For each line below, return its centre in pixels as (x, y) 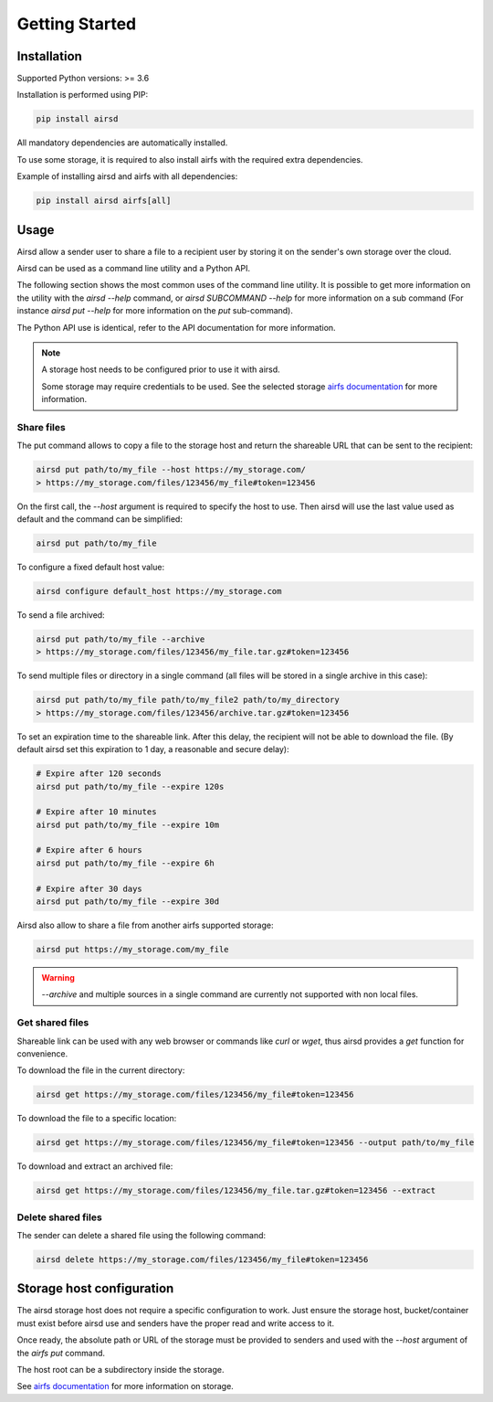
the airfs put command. (61, 1353)
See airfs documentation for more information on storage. (126, 1386)
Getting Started (77, 24)
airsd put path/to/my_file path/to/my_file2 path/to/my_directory (188, 700)
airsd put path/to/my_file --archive (121, 639)
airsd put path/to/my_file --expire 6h (125, 863)
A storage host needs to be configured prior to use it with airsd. (161, 369)
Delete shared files (59, 1217)
